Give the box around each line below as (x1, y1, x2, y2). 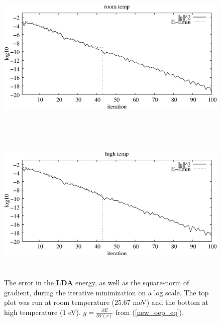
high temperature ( (4, 306, 63, 317)
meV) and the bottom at (133, 297, 209, 307)
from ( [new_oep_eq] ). (116, 306, 184, 317)
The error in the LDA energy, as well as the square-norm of (4, 277, 189, 288)
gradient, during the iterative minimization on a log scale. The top (4, 287, 209, 297)
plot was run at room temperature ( (4, 297, 115, 307)
